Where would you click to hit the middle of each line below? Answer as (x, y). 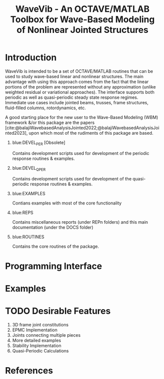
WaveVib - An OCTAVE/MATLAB (82, 9)
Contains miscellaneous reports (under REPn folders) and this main (80, 222)
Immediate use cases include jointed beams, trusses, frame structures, (77, 102)
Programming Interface (54, 266)
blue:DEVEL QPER (29, 168)
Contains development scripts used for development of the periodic (81, 153)
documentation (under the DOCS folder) (53, 227)
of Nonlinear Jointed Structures (82, 30)
